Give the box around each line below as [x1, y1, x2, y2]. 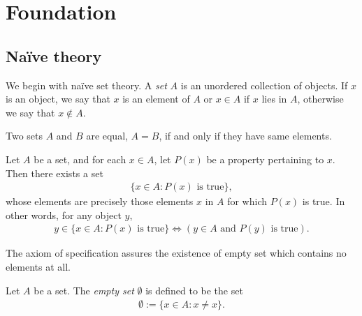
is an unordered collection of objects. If [180, 77, 348, 92]
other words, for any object [6, 207, 122, 222]
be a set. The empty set [34, 283, 134, 297]
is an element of [122, 91, 190, 106]
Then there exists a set [6, 165, 103, 180]
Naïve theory [6, 45, 102, 66]
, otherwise [297, 91, 344, 106]
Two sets [6, 128, 43, 143]
